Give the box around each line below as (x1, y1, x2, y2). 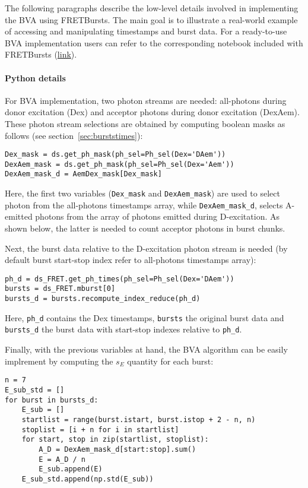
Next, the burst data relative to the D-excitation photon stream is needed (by (5, 242, 288, 254)
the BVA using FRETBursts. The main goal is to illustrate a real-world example (5, 13, 298, 26)
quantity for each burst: (127, 354, 214, 367)
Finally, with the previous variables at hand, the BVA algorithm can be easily (5, 343, 288, 356)
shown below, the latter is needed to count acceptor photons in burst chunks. (5, 222, 285, 235)
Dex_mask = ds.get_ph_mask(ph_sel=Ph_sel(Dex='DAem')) (5, 150, 226, 159)
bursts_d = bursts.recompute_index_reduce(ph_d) (5, 294, 201, 303)
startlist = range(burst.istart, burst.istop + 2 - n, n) (21, 415, 256, 424)
